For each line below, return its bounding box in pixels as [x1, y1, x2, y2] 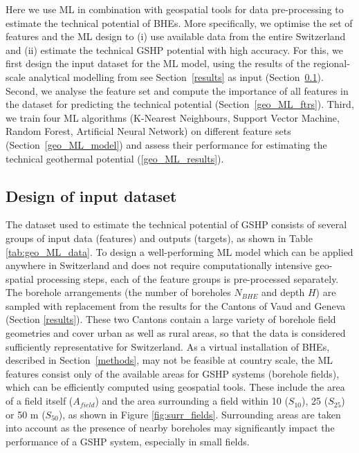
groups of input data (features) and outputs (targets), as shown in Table [6, 230, 313, 245]
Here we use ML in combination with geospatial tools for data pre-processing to [6, 2, 344, 16]
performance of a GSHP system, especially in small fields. [6, 434, 250, 448]
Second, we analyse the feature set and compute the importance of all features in [6, 83, 349, 98]
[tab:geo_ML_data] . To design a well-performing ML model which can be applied [6, 244, 353, 259]
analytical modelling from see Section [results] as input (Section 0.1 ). [28, 69, 324, 84]
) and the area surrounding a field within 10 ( [95, 394, 288, 408]
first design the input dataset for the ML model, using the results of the [6, 56, 311, 71]
